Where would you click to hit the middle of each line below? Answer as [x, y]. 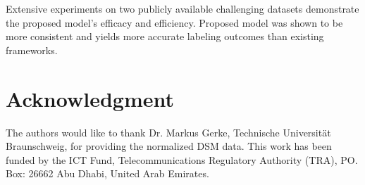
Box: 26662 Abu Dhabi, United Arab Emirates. [107, 173]
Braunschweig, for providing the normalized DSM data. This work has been [169, 146]
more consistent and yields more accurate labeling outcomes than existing [165, 36]
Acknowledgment [90, 98]
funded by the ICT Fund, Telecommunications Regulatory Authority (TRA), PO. [182, 159]
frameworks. [32, 50]
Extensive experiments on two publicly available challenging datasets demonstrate [182, 8]
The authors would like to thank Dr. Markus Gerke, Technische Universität [168, 132]
